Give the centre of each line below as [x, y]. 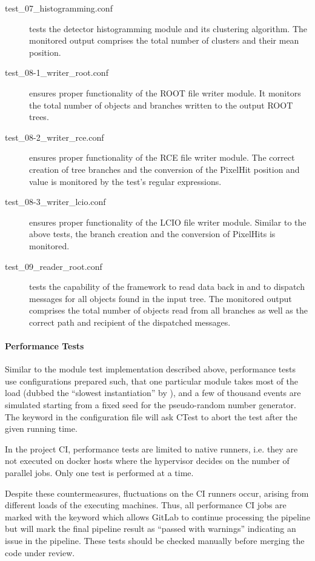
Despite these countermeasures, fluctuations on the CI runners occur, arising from [157, 493]
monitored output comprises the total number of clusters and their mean [164, 40]
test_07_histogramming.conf [59, 8]
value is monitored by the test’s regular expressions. [125, 181]
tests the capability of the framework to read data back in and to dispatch [167, 287]
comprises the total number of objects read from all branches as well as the [168, 310]
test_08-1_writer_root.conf [57, 72]
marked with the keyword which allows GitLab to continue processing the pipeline [157, 516]
